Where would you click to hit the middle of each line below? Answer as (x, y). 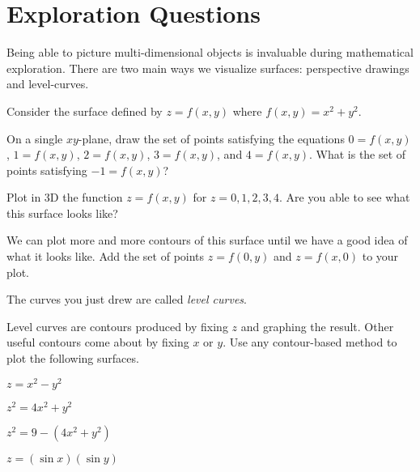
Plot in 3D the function (65, 197)
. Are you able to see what (345, 197)
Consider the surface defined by (85, 111)
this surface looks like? (62, 213)
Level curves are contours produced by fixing (117, 326)
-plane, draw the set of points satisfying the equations (211, 138)
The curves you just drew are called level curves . (127, 299)
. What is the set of (357, 154)
